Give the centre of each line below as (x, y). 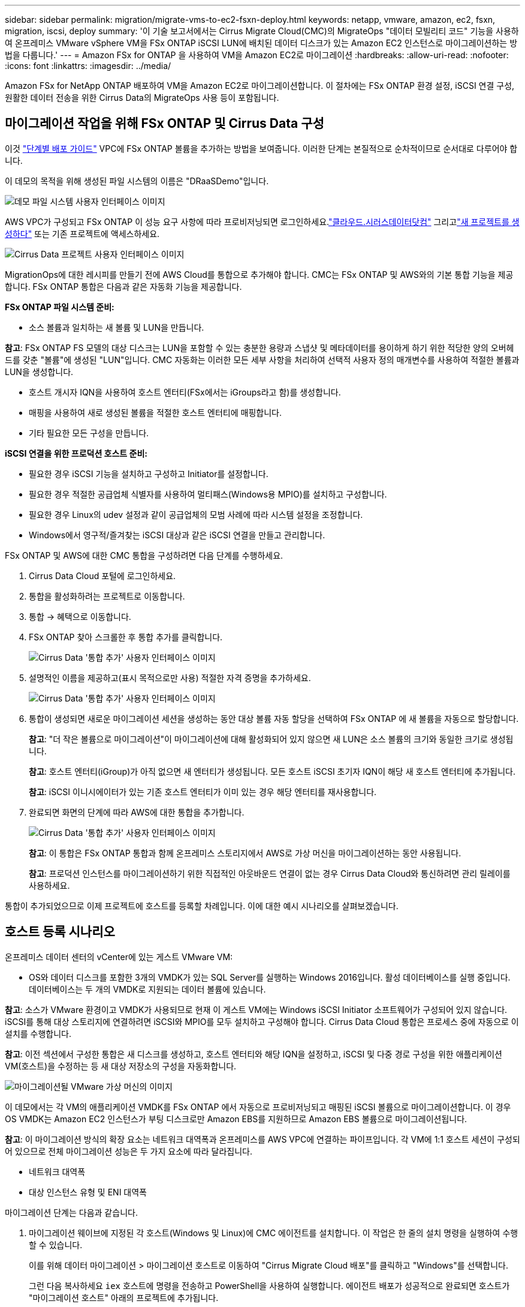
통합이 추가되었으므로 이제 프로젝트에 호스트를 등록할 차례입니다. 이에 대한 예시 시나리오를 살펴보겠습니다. (202, 906)
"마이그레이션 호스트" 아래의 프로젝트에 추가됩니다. (124, 1297)
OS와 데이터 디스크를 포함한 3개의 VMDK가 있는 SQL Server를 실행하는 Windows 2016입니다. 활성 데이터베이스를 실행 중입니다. (270, 977)
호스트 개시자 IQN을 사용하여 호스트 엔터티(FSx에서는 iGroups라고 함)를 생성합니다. (185, 392)
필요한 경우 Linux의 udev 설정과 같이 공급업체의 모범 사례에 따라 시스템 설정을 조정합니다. (196, 514)
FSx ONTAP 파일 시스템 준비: (60, 307)
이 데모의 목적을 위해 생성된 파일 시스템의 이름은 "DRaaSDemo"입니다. (137, 181)
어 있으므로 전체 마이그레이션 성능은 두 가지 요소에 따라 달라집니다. (129, 1151)
